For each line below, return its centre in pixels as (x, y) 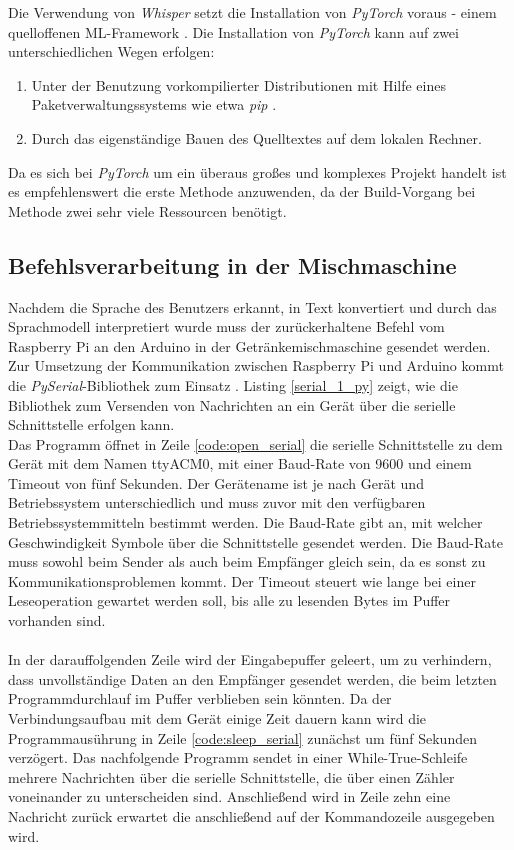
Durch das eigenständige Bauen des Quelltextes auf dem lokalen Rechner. (256, 137)
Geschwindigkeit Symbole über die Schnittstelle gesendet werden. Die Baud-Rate (255, 541)
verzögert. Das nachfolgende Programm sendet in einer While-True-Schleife (238, 757)
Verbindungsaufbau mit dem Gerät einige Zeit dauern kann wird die (217, 718)
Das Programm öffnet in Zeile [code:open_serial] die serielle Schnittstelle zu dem (255, 443)
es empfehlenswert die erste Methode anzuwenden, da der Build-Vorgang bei (242, 191)
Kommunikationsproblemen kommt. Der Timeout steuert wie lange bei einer (242, 580)
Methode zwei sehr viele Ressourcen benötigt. (147, 210)
